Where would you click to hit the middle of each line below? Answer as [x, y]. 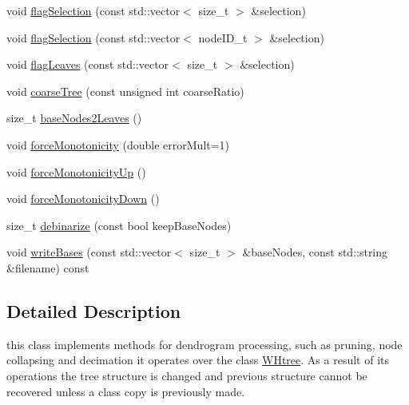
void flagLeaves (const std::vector [88, 64]
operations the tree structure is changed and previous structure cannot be [187, 375]
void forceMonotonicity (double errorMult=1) [118, 144]
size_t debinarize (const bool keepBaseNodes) [119, 225]
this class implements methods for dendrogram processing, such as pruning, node [204, 344]
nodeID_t [223, 37]
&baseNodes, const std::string [315, 252]
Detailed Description [94, 310]
